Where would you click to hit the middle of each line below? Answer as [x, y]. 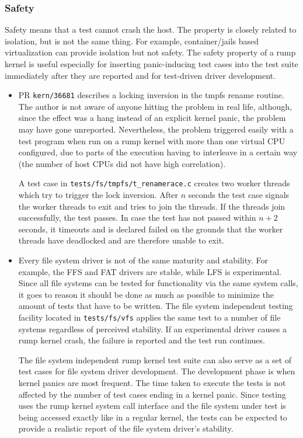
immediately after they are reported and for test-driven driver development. [140, 75]
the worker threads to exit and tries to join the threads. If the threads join [152, 206]
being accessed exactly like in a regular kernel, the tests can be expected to [153, 417]
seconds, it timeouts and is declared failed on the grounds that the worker [151, 229]
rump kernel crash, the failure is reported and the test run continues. [142, 340]
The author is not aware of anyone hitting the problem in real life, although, [155, 106]
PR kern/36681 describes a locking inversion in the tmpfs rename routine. [151, 95]
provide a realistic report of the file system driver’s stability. [126, 428]
